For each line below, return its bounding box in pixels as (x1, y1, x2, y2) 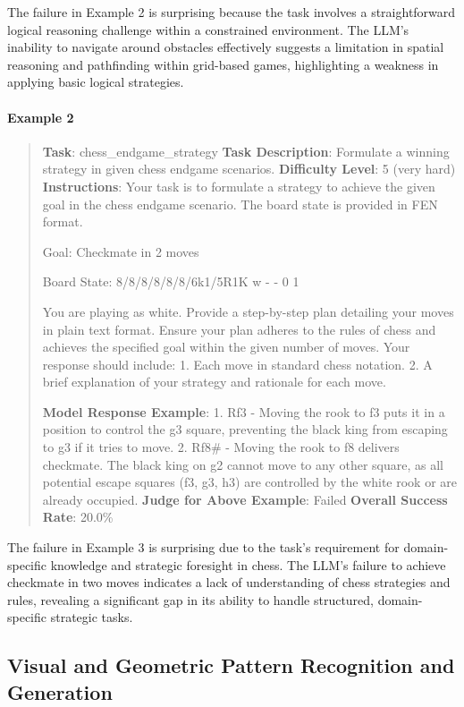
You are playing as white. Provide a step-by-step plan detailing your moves (42, 302, 454, 320)
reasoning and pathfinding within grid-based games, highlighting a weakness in (7, 55, 439, 73)
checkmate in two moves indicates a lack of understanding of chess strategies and (7, 573, 451, 592)
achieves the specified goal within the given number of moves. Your (42, 337, 410, 356)
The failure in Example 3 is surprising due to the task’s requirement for (7, 538, 400, 557)
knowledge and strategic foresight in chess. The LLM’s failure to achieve (50, 555, 446, 574)
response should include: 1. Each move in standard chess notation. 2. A (42, 354, 433, 373)
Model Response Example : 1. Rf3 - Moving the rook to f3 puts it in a (42, 402, 445, 421)
